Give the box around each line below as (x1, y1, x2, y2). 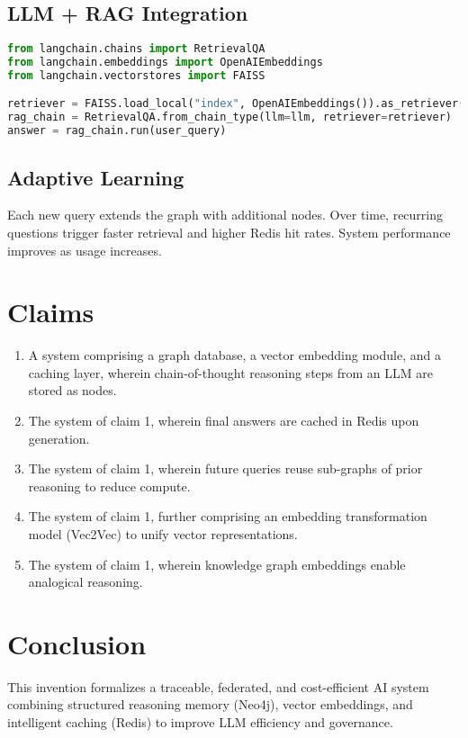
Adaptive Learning (7, 163, 184, 191)
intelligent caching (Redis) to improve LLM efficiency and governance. (7, 713, 393, 732)
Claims (7, 293, 94, 330)
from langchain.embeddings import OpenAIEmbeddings (7, 56, 323, 69)
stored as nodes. (28, 381, 117, 400)
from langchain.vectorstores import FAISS (7, 68, 265, 82)
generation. (28, 428, 90, 447)
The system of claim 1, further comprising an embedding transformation (28, 507, 427, 526)
